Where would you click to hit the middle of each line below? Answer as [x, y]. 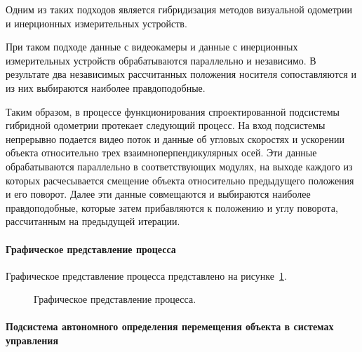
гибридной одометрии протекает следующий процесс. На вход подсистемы [166, 125]
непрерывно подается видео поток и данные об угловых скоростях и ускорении [175, 138]
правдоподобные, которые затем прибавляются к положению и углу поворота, [172, 207]
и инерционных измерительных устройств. [96, 23]
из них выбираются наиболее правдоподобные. [106, 87]
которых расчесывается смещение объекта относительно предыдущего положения [180, 180]
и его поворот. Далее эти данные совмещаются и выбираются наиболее [158, 194]
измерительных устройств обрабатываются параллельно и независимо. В [161, 60]
